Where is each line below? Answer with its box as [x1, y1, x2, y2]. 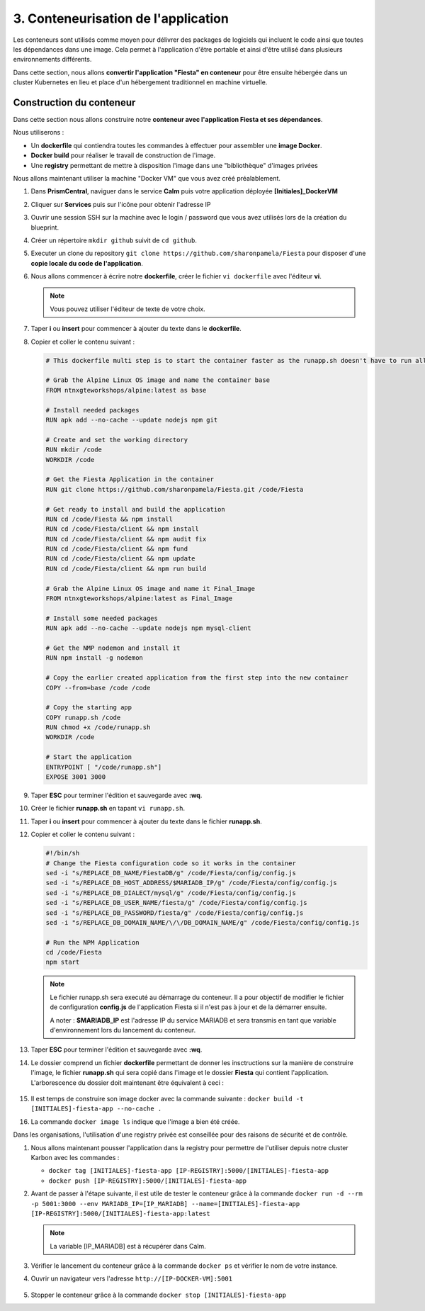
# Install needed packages [45, 406, 140, 414]
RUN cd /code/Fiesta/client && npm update [45, 555, 195, 563]
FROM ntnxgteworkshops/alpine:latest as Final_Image [45, 595, 233, 602]
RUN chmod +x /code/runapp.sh [45, 724, 151, 731]
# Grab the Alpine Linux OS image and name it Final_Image [45, 585, 255, 592]
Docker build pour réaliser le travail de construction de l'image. [30, 151, 216, 159]
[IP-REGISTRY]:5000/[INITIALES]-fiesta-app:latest [30, 1209, 210, 1217]
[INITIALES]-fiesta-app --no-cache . [30, 1105, 162, 1113]
